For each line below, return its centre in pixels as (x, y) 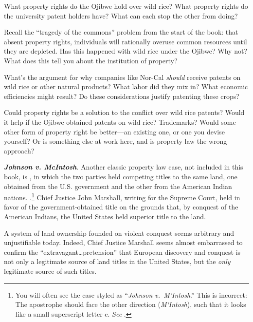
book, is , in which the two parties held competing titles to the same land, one (121, 176)
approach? (19, 150)
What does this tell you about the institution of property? (91, 60)
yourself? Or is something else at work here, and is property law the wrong (116, 141)
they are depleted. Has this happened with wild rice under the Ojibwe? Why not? (126, 51)
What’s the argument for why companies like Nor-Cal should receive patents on (122, 77)
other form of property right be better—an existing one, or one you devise (114, 131)
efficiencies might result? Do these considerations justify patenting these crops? (122, 96)
